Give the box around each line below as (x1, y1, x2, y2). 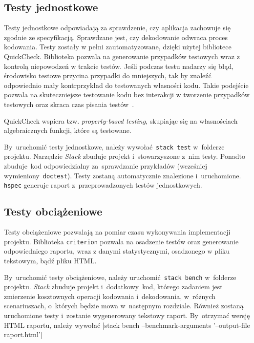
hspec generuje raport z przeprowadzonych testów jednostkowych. (4, 180, 202, 190)
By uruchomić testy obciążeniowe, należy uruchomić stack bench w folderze (4, 272, 236, 282)
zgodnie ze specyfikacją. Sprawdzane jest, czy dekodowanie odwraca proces (4, 32, 228, 42)
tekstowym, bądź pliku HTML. (4, 255, 97, 265)
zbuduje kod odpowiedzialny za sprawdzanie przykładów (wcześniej (4, 160, 208, 171)
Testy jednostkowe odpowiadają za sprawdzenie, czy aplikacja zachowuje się (4, 22, 231, 33)
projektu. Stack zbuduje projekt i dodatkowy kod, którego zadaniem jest (4, 281, 223, 292)
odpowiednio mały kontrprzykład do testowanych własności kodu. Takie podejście (4, 80, 249, 90)
